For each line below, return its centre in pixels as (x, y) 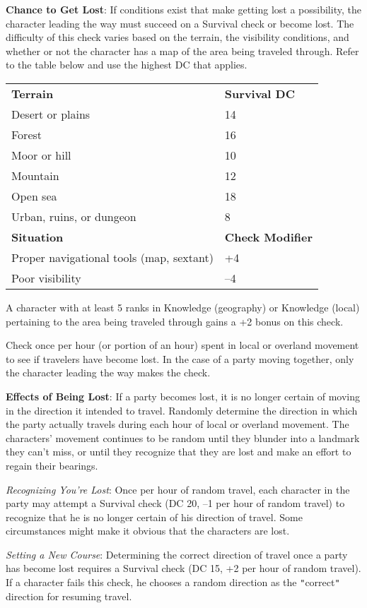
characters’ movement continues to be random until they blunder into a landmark (183, 437)
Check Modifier (269, 237)
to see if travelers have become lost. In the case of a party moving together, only (180, 358)
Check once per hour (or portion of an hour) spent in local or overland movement (182, 345)
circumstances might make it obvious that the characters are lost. (148, 531)
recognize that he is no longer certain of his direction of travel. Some (154, 517)
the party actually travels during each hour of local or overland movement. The (177, 424)
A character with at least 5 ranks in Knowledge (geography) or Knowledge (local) (183, 307)
